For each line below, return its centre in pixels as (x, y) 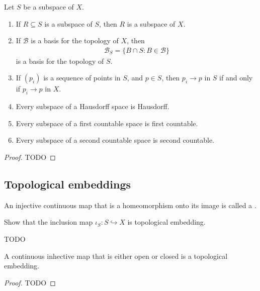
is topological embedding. (166, 222)
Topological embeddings (68, 184)
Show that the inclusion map (49, 222)
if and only (236, 78)
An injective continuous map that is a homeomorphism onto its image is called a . (130, 205)
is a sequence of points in (82, 78)
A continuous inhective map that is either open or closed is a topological (116, 256)
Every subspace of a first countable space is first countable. (107, 123)
